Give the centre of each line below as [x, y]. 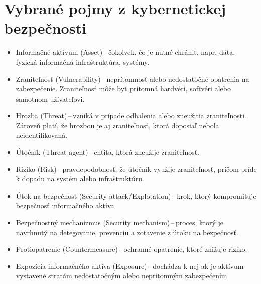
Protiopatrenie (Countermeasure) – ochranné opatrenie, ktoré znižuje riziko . [132, 249]
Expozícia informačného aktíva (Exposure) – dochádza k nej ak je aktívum [130, 266]
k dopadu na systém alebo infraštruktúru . [80, 179]
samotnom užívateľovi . [50, 98]
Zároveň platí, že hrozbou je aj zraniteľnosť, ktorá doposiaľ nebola [117, 125]
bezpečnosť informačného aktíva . [66, 205]
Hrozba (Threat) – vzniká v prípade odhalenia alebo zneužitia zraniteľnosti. [131, 115]
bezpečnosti [45, 28]
